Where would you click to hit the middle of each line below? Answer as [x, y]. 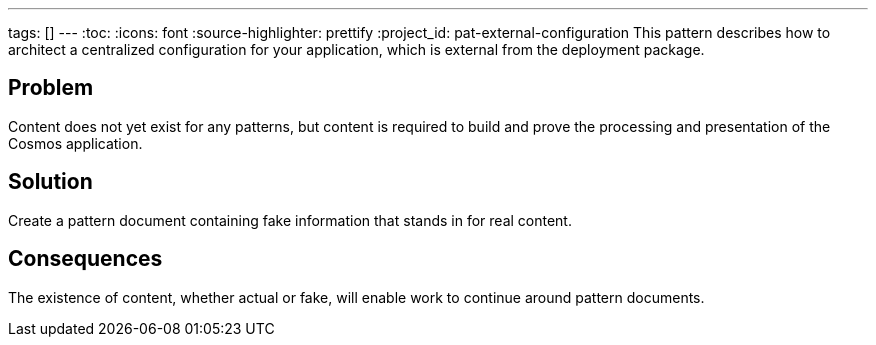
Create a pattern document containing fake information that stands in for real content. [290, 220]
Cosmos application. [75, 143]
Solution [50, 182]
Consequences [85, 259]
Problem [51, 88]
